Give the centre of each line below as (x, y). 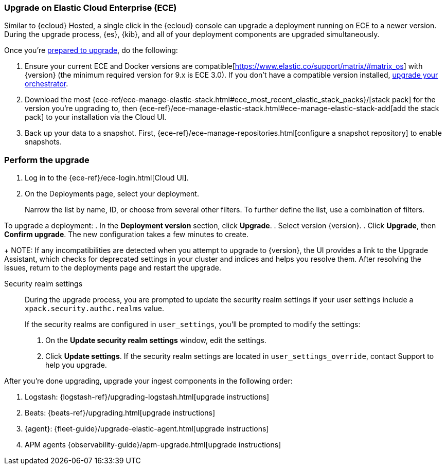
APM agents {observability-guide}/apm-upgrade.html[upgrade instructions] (153, 445)
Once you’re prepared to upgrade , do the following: (91, 50)
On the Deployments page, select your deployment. (112, 194)
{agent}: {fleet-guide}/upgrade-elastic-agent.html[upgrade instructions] (147, 429)
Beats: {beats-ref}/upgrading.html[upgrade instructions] (120, 413)
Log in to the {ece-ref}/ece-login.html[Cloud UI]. (107, 178)
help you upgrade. (76, 365)
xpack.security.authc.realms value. (95, 309)
